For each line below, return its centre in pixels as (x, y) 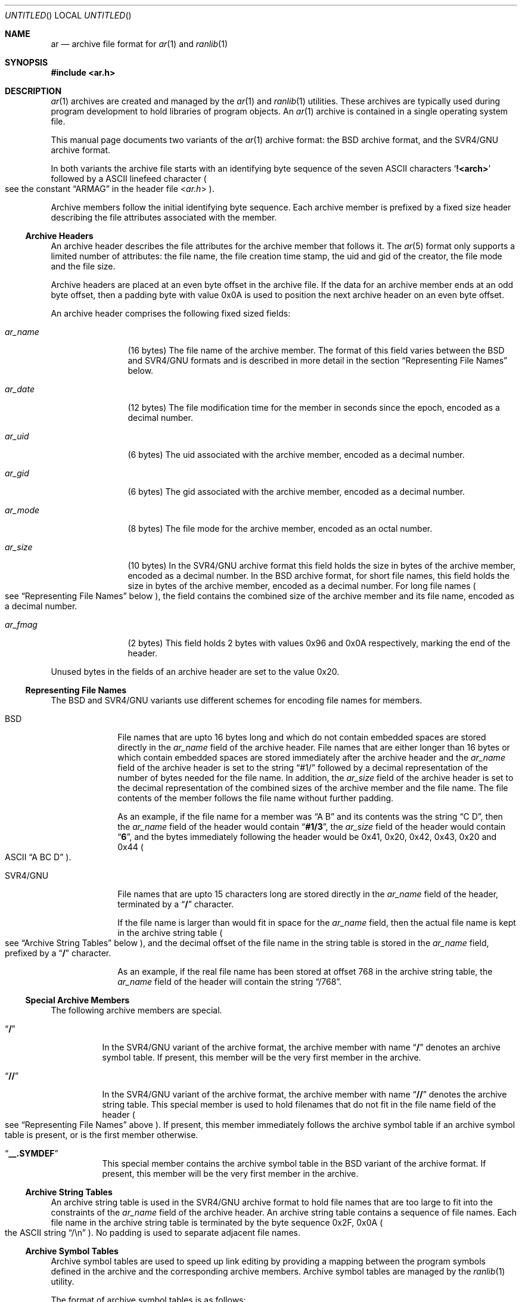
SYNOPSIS (27, 62)
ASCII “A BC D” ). (38, 857)
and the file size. (83, 266)
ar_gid (17, 473)
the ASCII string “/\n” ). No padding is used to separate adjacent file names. (153, 1233)
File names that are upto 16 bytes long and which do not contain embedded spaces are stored (302, 737)
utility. (63, 1281)
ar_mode (22, 510)
